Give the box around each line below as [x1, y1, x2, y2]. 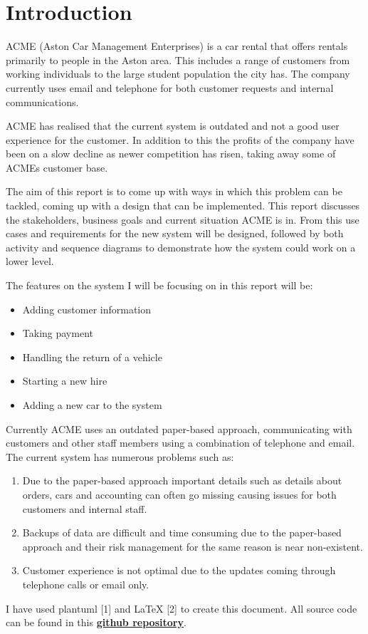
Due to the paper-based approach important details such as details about [22, 473, 342, 488]
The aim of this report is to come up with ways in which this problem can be [6, 184, 342, 199]
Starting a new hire [22, 373, 107, 388]
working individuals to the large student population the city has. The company [6, 66, 350, 81]
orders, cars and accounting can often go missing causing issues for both [22, 487, 337, 502]
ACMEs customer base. [6, 160, 108, 175]
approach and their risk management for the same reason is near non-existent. [22, 539, 363, 554]
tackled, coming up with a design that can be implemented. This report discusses [6, 198, 360, 213]
